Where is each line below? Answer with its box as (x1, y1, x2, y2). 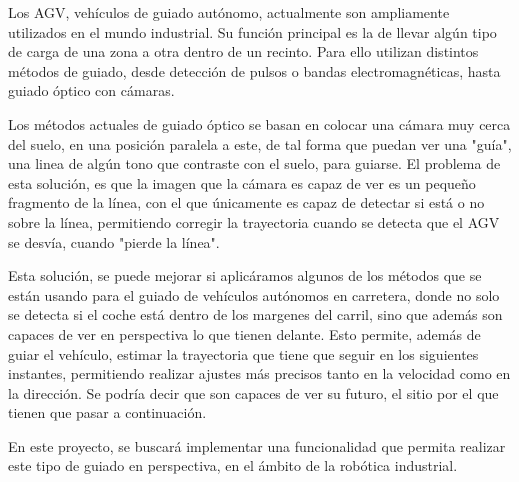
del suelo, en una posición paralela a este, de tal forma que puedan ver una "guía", (8, 133, 512, 154)
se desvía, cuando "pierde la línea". (8, 231, 220, 252)
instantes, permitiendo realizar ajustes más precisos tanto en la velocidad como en (8, 363, 511, 384)
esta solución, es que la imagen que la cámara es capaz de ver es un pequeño (8, 172, 476, 193)
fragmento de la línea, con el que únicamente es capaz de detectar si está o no (8, 192, 485, 213)
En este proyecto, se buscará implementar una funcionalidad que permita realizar (8, 435, 506, 456)
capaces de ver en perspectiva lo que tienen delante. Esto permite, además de (8, 323, 481, 344)
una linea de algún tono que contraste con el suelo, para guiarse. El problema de (8, 153, 501, 174)
